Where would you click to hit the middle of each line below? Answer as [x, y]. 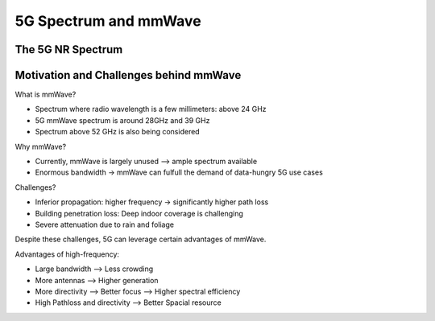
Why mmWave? [41, 146]
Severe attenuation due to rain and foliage [105, 224]
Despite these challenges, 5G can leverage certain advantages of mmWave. [141, 239]
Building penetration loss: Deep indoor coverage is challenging [139, 213]
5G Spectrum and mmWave [108, 21]
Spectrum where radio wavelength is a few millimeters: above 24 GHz [151, 109]
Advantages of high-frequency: [67, 254]
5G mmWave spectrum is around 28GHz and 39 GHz [122, 120]
